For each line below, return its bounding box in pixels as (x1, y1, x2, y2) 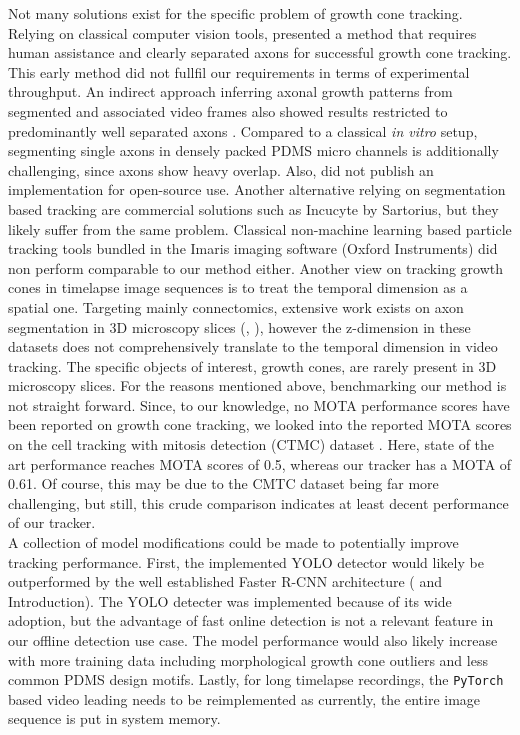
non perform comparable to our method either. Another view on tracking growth (8, 257, 504, 278)
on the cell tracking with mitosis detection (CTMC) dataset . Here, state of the (8, 434, 495, 455)
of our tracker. (8, 512, 96, 533)
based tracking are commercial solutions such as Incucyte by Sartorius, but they (8, 198, 499, 219)
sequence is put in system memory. (8, 708, 221, 729)
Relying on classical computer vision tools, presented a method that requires (8, 22, 477, 43)
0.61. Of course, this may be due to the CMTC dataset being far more (8, 473, 439, 494)
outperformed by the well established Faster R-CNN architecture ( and (8, 571, 443, 592)
